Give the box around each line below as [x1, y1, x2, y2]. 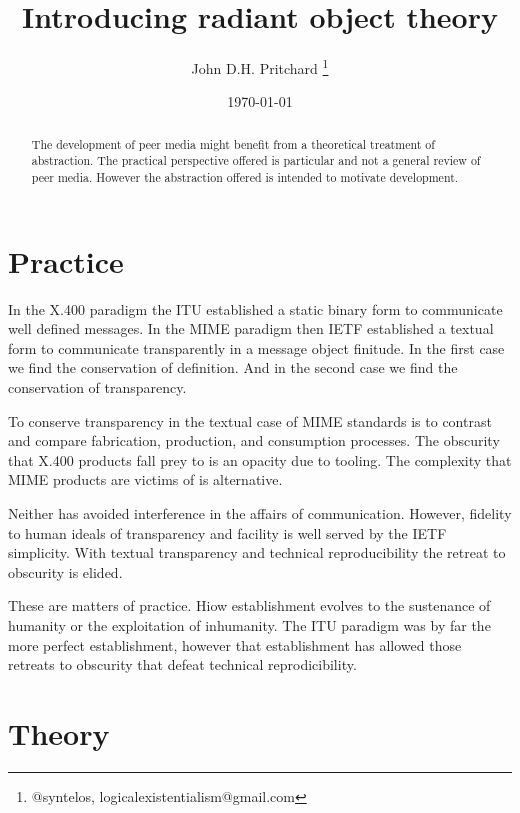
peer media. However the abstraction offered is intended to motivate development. [31, 169, 459, 186]
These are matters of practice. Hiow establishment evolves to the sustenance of [8, 595, 491, 616]
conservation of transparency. [8, 377, 187, 398]
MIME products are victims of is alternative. [8, 469, 283, 490]
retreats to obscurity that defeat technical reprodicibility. [8, 654, 357, 675]
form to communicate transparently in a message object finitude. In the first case [8, 337, 505, 358]
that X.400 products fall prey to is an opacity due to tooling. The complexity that [8, 449, 512, 470]
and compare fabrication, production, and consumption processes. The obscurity [8, 430, 500, 451]
